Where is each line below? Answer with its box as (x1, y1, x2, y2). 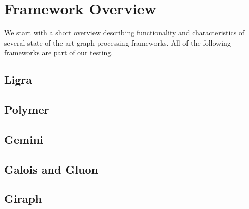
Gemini (4, 131, 43, 147)
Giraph (4, 191, 42, 206)
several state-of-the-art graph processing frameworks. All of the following (4, 37, 231, 48)
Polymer (4, 102, 49, 117)
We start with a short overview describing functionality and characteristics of (4, 27, 245, 38)
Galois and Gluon (4, 161, 98, 177)
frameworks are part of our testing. (4, 47, 113, 58)
